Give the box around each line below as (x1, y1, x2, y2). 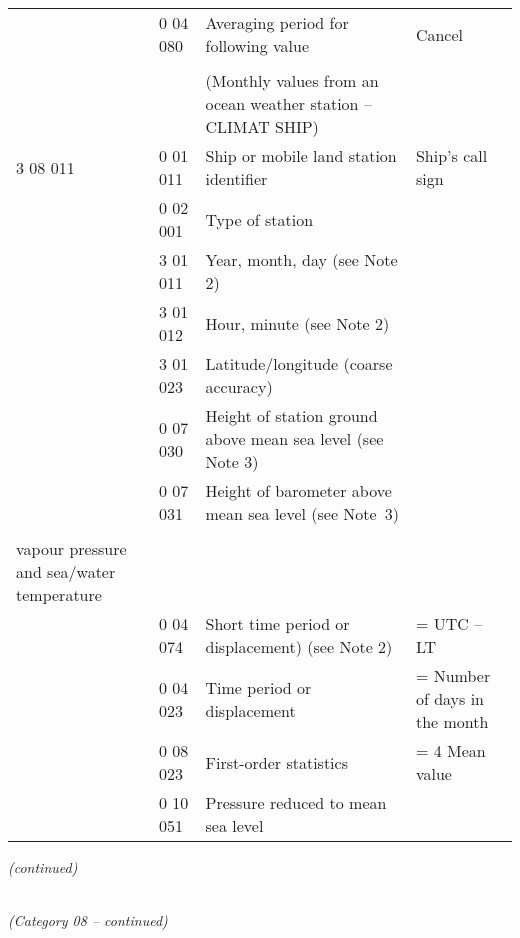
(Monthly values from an (205, 69, 379, 92)
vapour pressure (16, 537, 127, 560)
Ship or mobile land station (205, 144, 397, 167)
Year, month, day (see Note (205, 248, 398, 271)
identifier (205, 167, 268, 190)
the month (415, 710, 489, 733)
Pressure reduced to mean (205, 791, 387, 814)
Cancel (415, 22, 464, 46)
